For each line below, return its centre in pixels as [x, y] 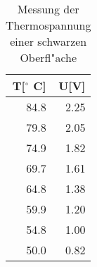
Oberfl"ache [48, 57]
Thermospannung [48, 25]
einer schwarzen [48, 41]
